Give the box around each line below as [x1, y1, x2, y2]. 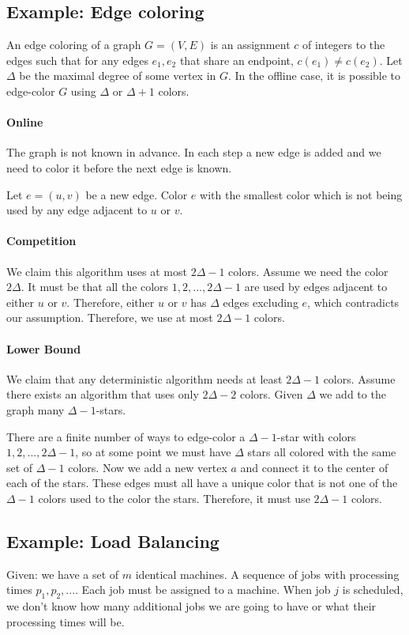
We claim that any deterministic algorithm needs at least [6, 370, 283, 387]
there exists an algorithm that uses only [6, 386, 199, 403]
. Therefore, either [66, 293, 155, 310]
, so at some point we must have [75, 444, 231, 460]
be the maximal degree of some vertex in [19, 67, 216, 84]
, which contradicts [307, 293, 400, 310]
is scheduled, [342, 581, 403, 598]
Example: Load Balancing [6, 528, 220, 553]
